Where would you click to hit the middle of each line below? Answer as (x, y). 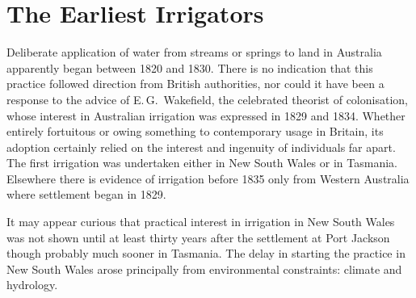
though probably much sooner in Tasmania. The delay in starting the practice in (206, 253)
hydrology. (32, 285)
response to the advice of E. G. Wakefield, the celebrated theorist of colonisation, (207, 99)
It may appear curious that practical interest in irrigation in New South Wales (201, 222)
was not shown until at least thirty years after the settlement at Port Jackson (198, 237)
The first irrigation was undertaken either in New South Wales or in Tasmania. (202, 163)
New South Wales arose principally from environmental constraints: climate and (204, 269)
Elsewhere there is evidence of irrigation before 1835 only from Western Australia (208, 178)
